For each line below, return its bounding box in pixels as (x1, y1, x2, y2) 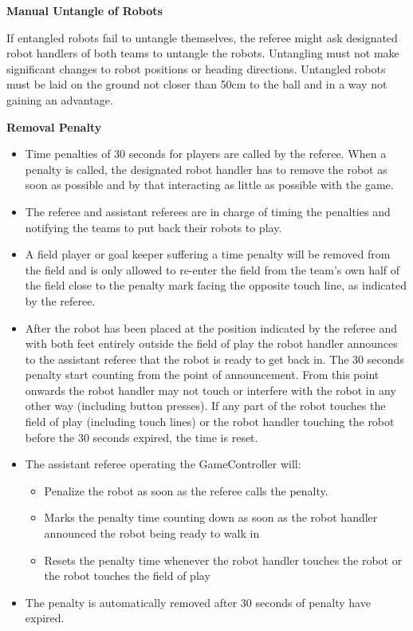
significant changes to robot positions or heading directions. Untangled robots (6, 60, 386, 77)
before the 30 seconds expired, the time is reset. (25, 428, 258, 445)
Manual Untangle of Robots (6, 2, 163, 18)
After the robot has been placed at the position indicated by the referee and (25, 319, 398, 336)
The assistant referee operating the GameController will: (25, 456, 301, 472)
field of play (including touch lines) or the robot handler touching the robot (25, 413, 395, 430)
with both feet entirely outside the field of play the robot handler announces (25, 335, 398, 352)
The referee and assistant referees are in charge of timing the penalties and (25, 203, 391, 219)
